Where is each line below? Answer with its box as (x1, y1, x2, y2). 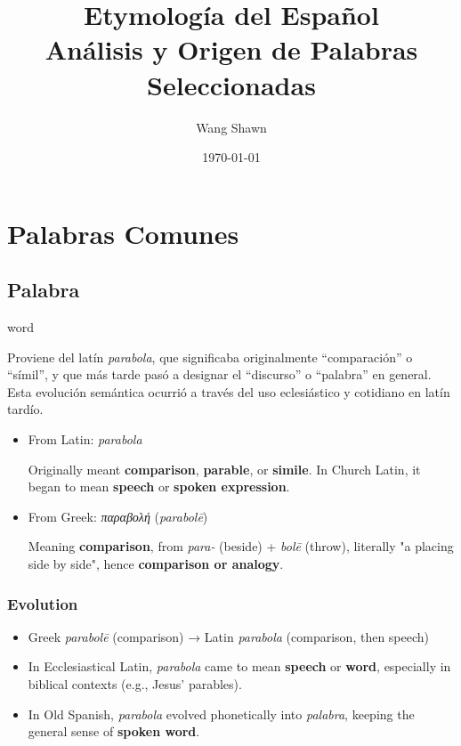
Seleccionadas (147, 66, 316, 102)
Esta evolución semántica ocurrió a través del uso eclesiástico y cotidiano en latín (7, 382, 450, 401)
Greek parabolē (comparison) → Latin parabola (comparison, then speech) (28, 627, 430, 645)
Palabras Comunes (7, 215, 239, 251)
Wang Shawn (196, 118, 267, 136)
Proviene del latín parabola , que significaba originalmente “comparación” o (7, 347, 413, 366)
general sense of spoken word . (28, 722, 200, 741)
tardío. (7, 400, 44, 418)
